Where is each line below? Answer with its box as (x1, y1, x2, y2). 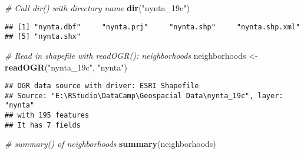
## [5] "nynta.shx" (5, 32, 81, 41)
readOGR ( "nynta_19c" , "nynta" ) (5, 61, 128, 73)
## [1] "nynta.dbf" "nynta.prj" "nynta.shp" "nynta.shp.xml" (5, 22, 300, 31)
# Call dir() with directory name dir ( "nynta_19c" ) (5, 2, 190, 14)
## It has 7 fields (5, 120, 81, 129)
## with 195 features (5, 111, 90, 120)
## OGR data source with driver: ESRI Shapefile (5, 82, 199, 91)
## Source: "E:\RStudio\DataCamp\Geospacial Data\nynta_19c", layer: (5, 91, 283, 100)
